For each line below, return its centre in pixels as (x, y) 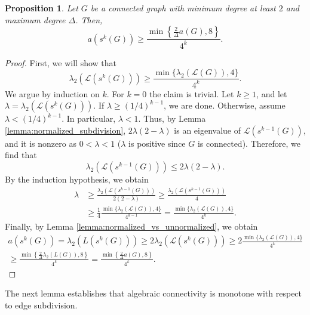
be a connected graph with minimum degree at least (183, 8)
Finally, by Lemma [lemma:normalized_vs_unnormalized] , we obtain (131, 226)
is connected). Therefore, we (249, 143)
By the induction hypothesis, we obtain (77, 179)
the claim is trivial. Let (192, 93)
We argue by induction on (52, 93)
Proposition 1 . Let (42, 8)
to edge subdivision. (41, 305)
